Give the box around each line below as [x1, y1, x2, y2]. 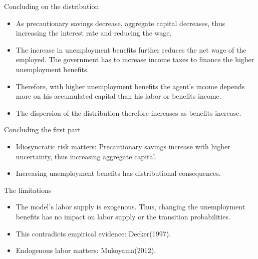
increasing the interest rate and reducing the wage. [16, 28, 172, 38]
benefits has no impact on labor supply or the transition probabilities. [16, 211, 230, 221]
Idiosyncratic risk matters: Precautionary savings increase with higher [16, 141, 230, 151]
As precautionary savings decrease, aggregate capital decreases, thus [16, 18, 225, 28]
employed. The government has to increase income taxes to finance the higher [16, 54, 254, 65]
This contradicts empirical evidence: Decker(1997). [16, 228, 171, 238]
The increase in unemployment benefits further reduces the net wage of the [16, 44, 246, 55]
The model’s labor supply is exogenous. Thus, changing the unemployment [16, 201, 245, 212]
